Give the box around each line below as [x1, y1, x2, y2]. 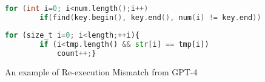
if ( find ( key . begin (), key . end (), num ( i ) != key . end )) [39, 13, 261, 22]
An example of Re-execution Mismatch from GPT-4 [5, 66, 198, 78]
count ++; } [56, 49, 96, 58]
